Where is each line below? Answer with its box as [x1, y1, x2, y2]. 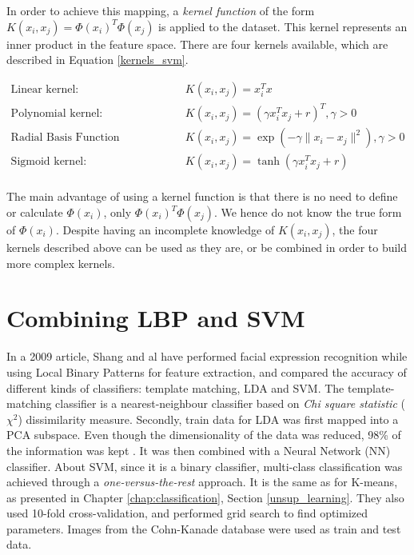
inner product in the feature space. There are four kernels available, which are [6, 35, 388, 52]
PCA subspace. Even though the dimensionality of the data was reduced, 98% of [6, 426, 401, 443]
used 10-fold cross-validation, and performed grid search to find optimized [6, 505, 368, 521]
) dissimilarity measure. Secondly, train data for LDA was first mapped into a [18, 410, 399, 427]
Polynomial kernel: [10, 108, 103, 120]
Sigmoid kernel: [10, 156, 87, 168]
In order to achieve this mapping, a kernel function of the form [6, 2, 315, 18]
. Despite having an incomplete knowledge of [55, 222, 275, 238]
